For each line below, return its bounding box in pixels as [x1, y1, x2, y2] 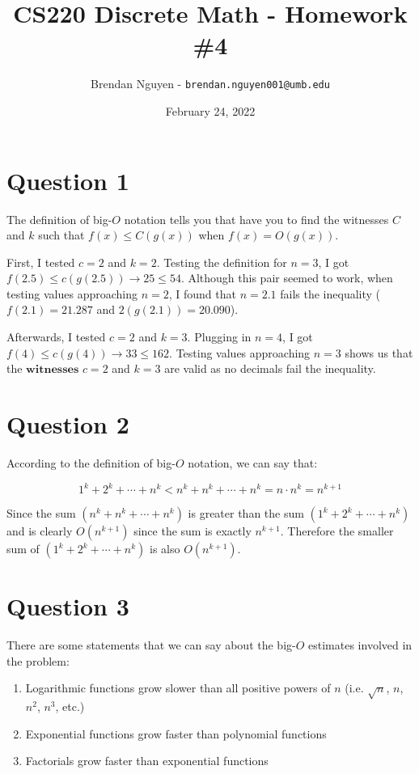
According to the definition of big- [6, 454, 176, 471]
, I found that [168, 285, 236, 302]
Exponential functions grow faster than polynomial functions [25, 725, 327, 742]
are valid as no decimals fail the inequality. [164, 360, 376, 377]
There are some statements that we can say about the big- [6, 637, 296, 653]
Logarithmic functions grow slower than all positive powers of [25, 679, 331, 696]
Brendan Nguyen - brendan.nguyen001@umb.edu [91, 75, 330, 92]
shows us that [345, 344, 413, 361]
